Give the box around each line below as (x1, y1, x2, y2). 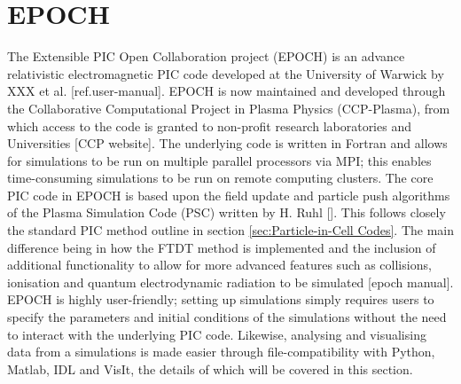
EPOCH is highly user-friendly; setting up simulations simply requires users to (7, 290, 434, 309)
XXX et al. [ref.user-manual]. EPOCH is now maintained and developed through (7, 82, 446, 100)
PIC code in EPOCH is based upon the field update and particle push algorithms (7, 185, 450, 204)
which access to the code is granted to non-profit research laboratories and (7, 116, 411, 135)
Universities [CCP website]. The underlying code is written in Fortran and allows (7, 134, 448, 153)
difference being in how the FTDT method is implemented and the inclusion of (7, 238, 436, 256)
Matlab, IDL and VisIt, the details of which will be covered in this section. (7, 359, 413, 378)
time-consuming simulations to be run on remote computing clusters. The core (7, 168, 434, 187)
